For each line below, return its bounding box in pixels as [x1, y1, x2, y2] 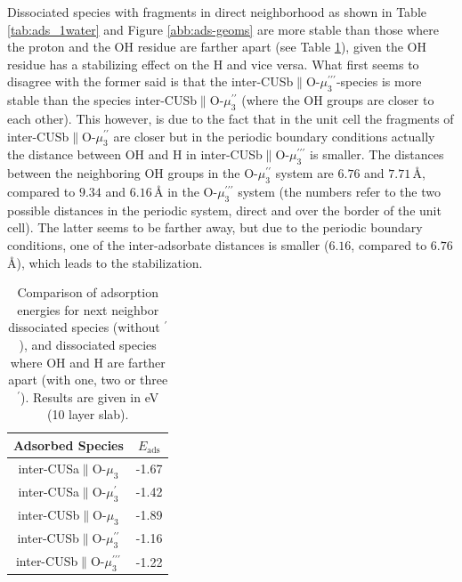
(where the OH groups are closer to [241, 91, 434, 109]
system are [275, 164, 334, 182]
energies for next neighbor [17, 300, 159, 319]
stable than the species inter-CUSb [7, 91, 197, 109]
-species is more [336, 72, 422, 91]
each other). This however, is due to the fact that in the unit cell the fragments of [7, 109, 454, 127]
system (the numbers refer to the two [238, 182, 441, 200]
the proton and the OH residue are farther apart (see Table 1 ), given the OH [7, 37, 426, 56]
